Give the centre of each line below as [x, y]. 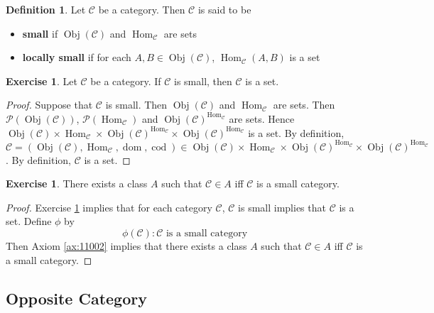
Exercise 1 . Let [42, 81]
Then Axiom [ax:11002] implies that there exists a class [126, 246]
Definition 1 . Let [46, 9]
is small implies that [282, 207]
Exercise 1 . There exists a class [77, 183]
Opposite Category [76, 298]
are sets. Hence [262, 118]
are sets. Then [304, 105]
